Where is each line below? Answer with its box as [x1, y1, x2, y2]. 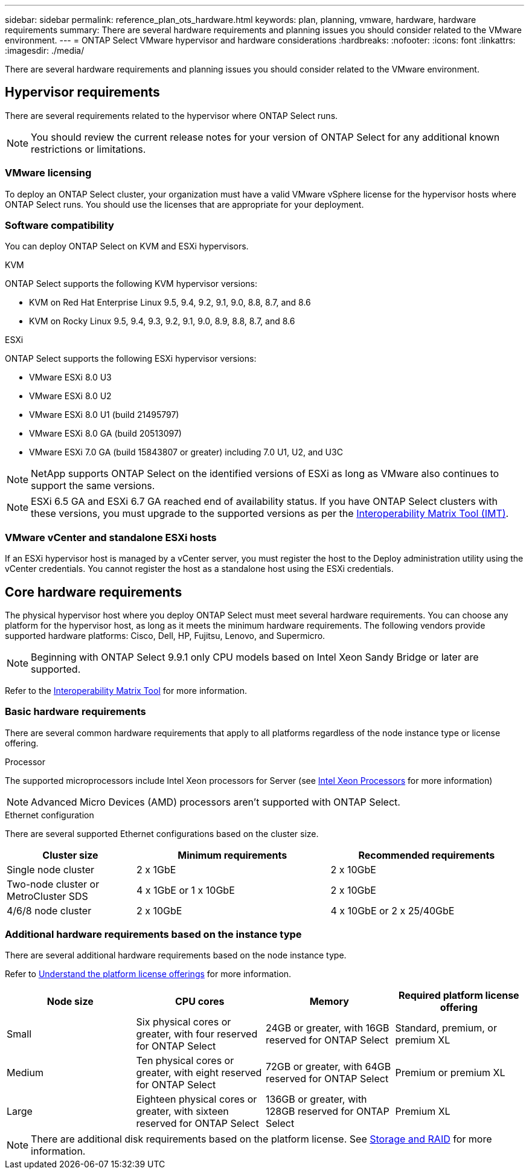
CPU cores [175, 995, 225, 1008]
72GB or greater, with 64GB [266, 1060, 391, 1073]
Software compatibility [5, 219, 114, 231]
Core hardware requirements [5, 584, 182, 600]
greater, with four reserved [136, 1028, 258, 1041]
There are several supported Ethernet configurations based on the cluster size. [5, 828, 319, 839]
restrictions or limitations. [31, 143, 146, 155]
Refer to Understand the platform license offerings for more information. [5, 969, 292, 980]
